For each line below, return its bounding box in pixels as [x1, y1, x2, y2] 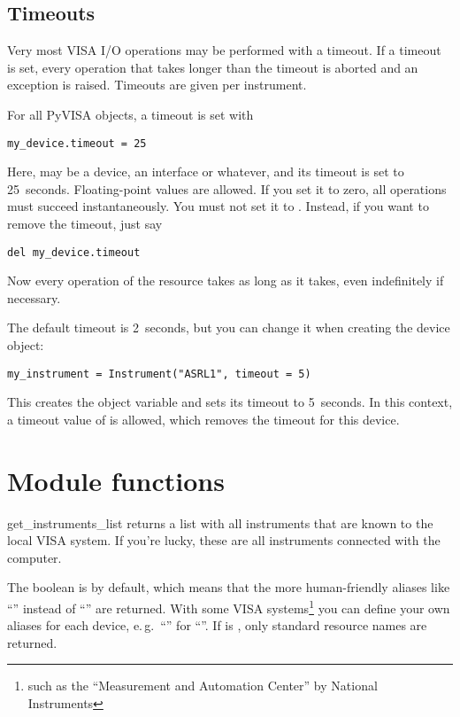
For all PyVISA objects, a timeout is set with [7, 105, 254, 123]
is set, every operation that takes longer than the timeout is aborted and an [7, 58, 418, 76]
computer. [7, 548, 62, 566]
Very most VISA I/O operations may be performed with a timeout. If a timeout [7, 41, 441, 59]
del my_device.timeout [7, 245, 141, 259]
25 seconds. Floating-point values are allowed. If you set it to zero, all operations [7, 179, 447, 198]
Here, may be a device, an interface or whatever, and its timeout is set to [7, 162, 404, 181]
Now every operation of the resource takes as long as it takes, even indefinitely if [7, 271, 444, 290]
